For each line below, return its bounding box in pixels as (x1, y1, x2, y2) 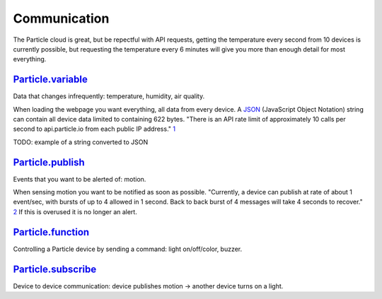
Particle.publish (13, 156, 85, 168)
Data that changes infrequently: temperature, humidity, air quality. (13, 92, 205, 100)
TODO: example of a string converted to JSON (13, 138, 149, 146)
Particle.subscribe (13, 263, 97, 275)
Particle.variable (13, 74, 88, 86)
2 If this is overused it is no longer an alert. (13, 207, 137, 216)
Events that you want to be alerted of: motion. (13, 175, 146, 183)
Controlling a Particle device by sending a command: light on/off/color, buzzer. (13, 245, 243, 253)
